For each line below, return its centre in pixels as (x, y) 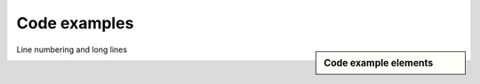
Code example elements (379, 63)
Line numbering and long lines (72, 50)
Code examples (75, 23)
